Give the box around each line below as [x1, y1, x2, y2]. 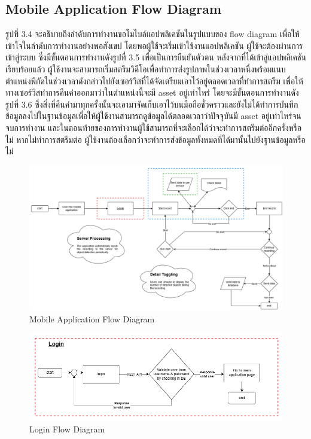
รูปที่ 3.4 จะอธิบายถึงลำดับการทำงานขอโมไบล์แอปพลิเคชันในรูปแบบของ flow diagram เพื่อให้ [5, 28, 300, 40]
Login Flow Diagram [29, 423, 105, 435]
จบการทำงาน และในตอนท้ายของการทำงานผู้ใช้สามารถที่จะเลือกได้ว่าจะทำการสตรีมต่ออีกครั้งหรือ [5, 121, 302, 133]
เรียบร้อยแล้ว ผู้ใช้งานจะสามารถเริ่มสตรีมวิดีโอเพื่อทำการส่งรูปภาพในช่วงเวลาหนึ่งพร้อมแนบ [5, 62, 286, 75]
